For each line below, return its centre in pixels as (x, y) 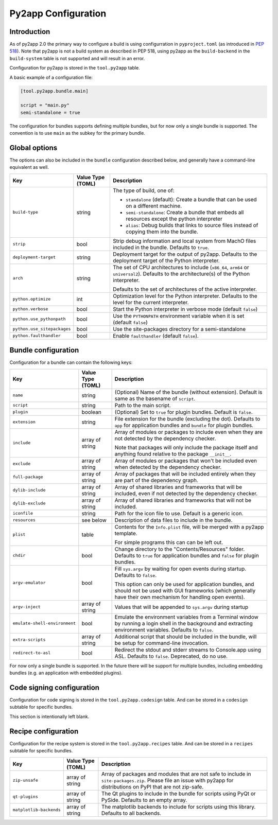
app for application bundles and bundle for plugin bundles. (184, 425)
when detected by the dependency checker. (168, 467)
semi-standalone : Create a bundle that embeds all (185, 212)
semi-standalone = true (50, 112)
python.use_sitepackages (42, 329)
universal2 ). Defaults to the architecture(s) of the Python (181, 274)
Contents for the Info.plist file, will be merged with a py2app (189, 526)
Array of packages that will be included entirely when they (185, 473)
